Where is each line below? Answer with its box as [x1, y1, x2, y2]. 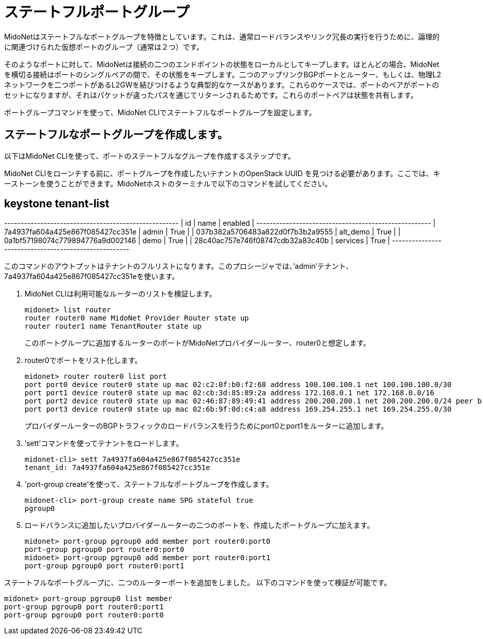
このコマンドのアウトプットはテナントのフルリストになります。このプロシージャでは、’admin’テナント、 [4, 262, 353, 271]
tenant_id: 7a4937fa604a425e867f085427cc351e [25, 463, 210, 472]
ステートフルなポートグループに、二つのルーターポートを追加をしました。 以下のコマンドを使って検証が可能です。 [4, 578, 391, 587]
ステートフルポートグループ [4, 4, 190, 21]
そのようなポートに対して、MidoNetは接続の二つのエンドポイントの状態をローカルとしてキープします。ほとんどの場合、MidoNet [4, 59, 440, 69]
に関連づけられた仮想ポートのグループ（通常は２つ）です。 [4, 42, 204, 51]
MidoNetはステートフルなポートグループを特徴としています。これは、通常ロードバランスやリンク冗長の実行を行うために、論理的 [4, 32, 440, 41]
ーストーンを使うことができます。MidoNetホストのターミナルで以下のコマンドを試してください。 [4, 179, 332, 188]
